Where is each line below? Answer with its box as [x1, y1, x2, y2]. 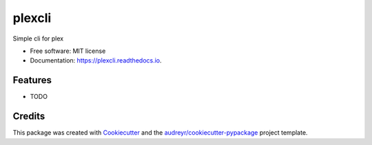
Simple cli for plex [12, 34, 64, 43]
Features [12, 74, 52, 86]
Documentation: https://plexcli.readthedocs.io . [30, 56, 162, 65]
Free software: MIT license [30, 47, 106, 55]
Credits [12, 111, 45, 122]
